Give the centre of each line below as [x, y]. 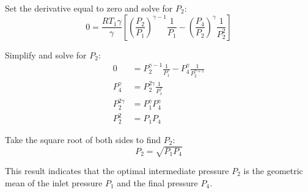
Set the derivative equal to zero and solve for [89, 8]
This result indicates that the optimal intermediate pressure [117, 171]
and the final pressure [157, 182]
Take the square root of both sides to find [83, 139]
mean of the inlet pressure [54, 182]
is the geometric [273, 171]
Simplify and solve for [46, 54]
